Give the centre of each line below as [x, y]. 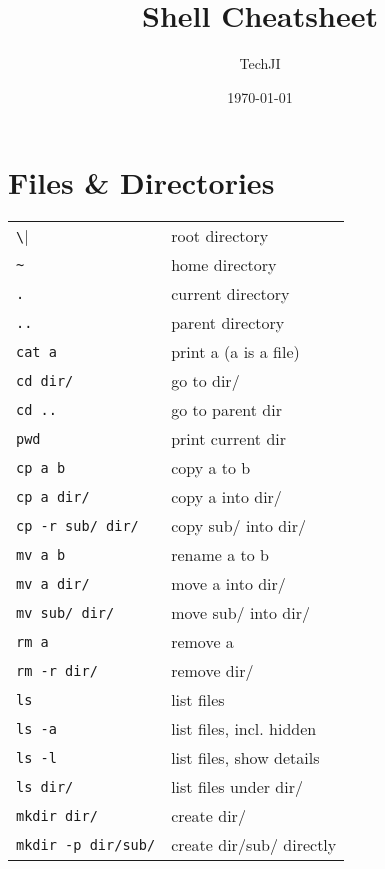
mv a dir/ [53, 583]
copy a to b [211, 468]
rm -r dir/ [57, 670]
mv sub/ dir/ [65, 612]
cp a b [41, 467]
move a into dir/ [228, 584]
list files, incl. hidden [244, 729]
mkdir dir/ [57, 815]
